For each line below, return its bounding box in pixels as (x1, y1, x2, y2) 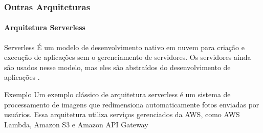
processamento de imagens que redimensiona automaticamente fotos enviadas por (4, 99, 259, 109)
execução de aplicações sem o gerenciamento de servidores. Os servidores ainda (4, 52, 251, 62)
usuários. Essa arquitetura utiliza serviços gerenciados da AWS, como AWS (4, 109, 240, 120)
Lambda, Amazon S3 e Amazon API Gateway (4, 119, 148, 129)
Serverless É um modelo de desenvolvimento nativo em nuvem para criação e (4, 41, 245, 52)
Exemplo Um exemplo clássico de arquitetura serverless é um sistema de (4, 89, 231, 100)
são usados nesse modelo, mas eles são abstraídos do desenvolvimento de (4, 61, 231, 72)
